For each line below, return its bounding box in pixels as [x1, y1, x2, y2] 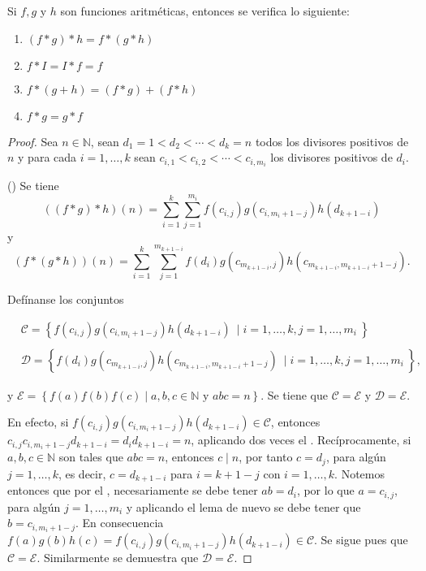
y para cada [18, 149, 77, 166]
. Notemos [334, 465, 385, 482]
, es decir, [58, 465, 106, 482]
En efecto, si [7, 413, 69, 430]
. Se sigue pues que [314, 531, 408, 548]
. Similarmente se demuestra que [37, 549, 199, 566]
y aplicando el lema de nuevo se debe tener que [126, 498, 361, 515]
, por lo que [296, 482, 355, 499]
